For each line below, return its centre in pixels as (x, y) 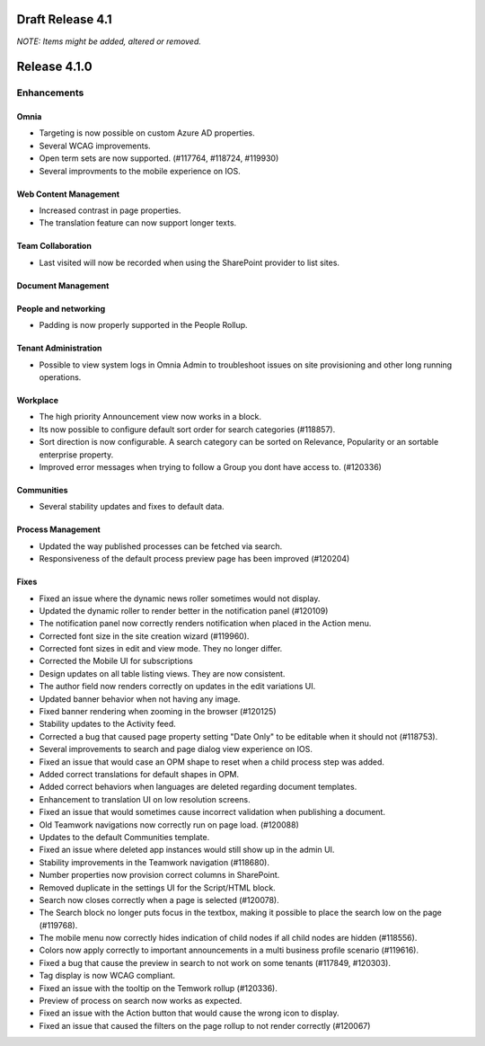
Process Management (58, 529)
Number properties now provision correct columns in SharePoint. (159, 875)
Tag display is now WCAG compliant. (107, 976)
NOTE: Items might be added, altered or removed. (109, 41)
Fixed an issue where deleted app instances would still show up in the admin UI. (187, 850)
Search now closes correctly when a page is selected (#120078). (159, 900)
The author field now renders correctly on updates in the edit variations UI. (177, 687)
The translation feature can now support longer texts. (138, 223)
